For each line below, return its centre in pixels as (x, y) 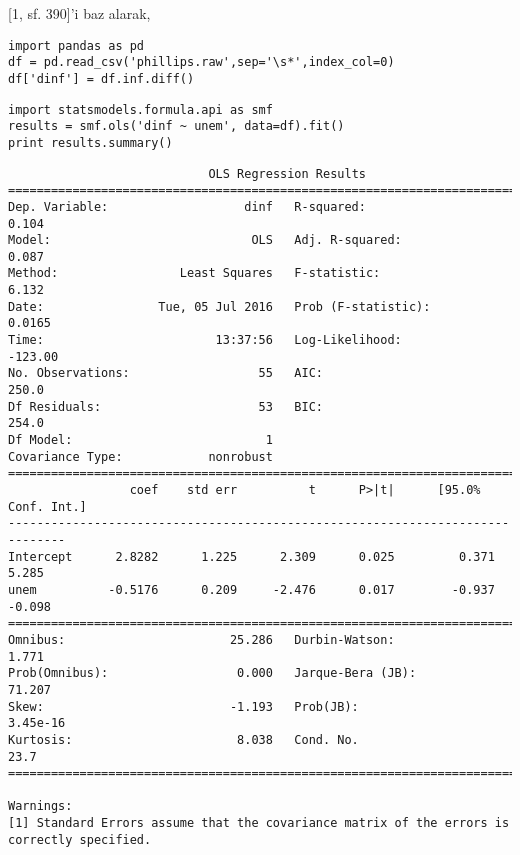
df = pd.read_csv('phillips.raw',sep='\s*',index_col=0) (201, 62)
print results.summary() (90, 142)
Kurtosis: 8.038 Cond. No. (183, 739)
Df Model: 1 (140, 440)
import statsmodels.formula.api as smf (140, 109)
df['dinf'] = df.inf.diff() (101, 78)
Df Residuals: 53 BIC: (165, 406)
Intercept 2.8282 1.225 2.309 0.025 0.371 (251, 556)
